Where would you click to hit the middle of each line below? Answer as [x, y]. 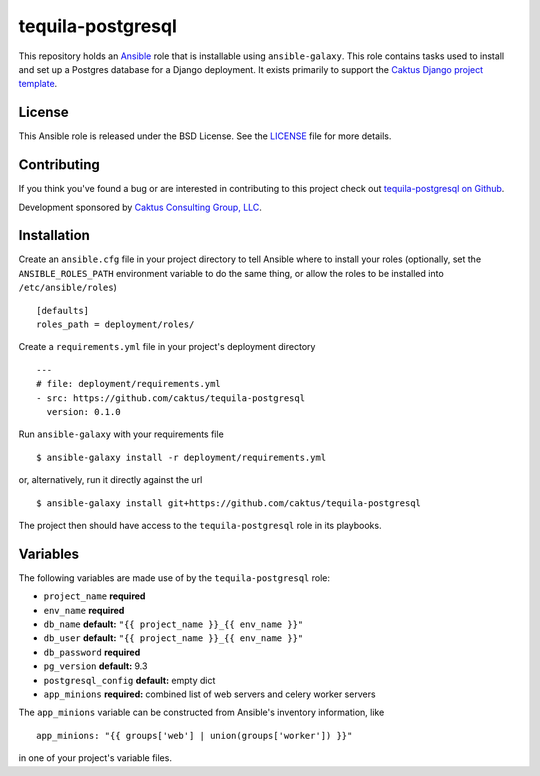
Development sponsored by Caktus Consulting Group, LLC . [140, 207]
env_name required [84, 610]
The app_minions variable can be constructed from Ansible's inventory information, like [201, 712]
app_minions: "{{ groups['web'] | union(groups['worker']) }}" [194, 735]
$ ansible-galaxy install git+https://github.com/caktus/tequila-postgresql [229, 503]
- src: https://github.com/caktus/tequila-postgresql [170, 398]
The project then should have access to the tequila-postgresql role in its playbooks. [200, 525]
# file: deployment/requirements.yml [129, 384]
